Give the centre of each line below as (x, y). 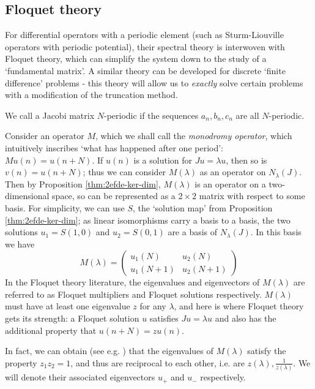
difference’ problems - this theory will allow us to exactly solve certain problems (154, 82)
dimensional (27, 196)
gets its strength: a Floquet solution (72, 318)
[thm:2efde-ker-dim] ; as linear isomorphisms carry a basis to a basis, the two (148, 220)
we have (20, 244)
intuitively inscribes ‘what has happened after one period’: (114, 147)
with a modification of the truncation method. (91, 95)
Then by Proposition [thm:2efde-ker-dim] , (83, 183)
